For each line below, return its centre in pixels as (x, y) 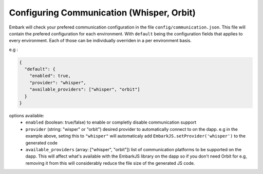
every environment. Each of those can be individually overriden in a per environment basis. (100, 41)
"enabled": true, (50, 76)
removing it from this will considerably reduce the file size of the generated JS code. (110, 163)
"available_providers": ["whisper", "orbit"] (85, 89)
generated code (42, 142)
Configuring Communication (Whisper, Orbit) (102, 13)
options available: (27, 116)
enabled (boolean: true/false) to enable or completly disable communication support (111, 122)
